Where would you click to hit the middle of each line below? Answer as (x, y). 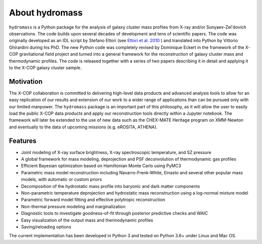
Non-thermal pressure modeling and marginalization (73, 206)
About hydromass (46, 13)
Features (23, 141)
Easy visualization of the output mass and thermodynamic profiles (87, 220)
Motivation (26, 82)
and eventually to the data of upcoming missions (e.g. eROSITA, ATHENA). (83, 127)
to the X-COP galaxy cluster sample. (45, 67)
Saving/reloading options (46, 227)
